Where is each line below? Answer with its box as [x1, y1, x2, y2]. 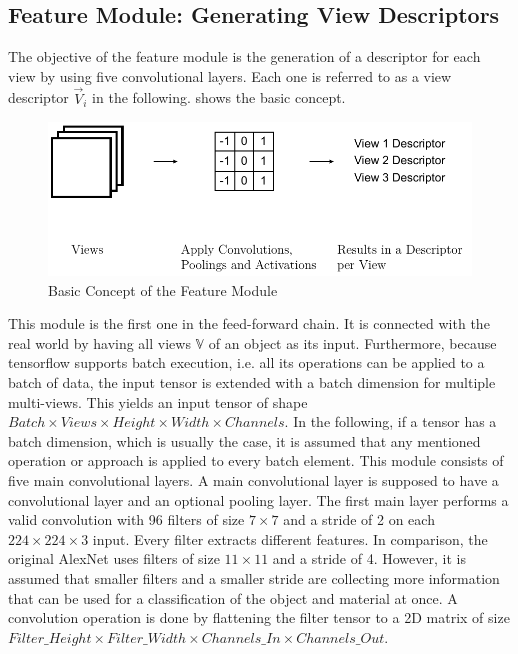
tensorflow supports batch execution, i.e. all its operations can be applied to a [8, 352, 485, 373]
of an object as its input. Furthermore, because [208, 332, 497, 353]
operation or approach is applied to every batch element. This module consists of [8, 450, 504, 471]
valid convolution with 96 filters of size [8, 509, 245, 530]
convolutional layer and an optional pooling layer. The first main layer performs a [8, 489, 509, 510]
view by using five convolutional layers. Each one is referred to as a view [8, 65, 452, 86]
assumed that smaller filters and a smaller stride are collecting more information [8, 567, 500, 588]
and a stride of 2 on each [283, 509, 435, 530]
